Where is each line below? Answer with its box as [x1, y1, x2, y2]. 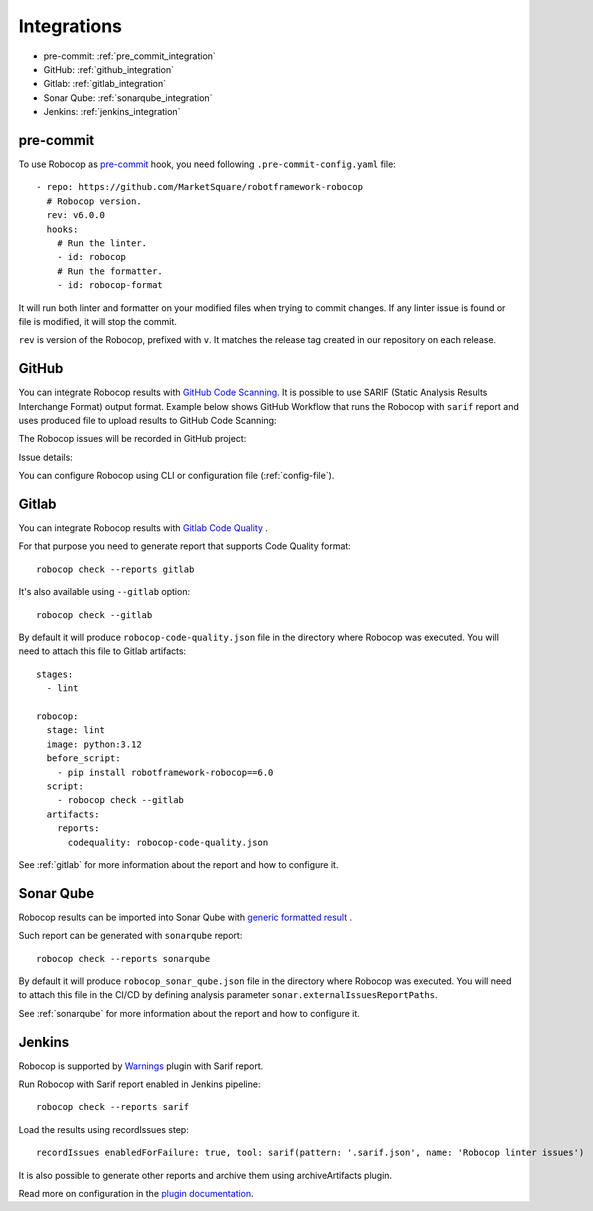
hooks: [46, 223, 79, 235]
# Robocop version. [46, 195, 142, 207]
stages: [36, 668, 74, 680]
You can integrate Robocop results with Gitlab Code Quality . [18, 522, 269, 534]
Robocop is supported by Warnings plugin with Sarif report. [18, 1060, 264, 1072]
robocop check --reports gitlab [36, 563, 195, 575]
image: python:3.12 [46, 738, 142, 750]
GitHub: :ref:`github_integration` [43, 63, 175, 75]
